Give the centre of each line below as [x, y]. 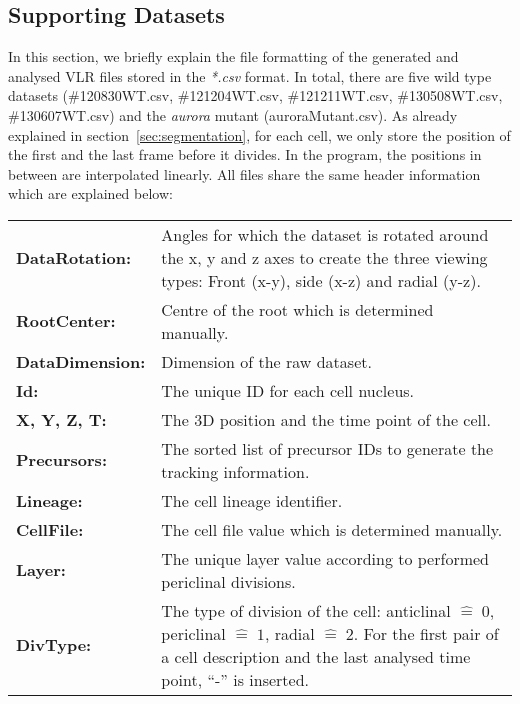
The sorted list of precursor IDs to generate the [327, 448]
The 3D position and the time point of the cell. [326, 419]
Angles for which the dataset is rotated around [325, 234]
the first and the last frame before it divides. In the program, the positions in [245, 154]
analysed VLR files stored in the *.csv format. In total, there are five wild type [250, 75]
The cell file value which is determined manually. [332, 529]
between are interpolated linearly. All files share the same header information [244, 173]
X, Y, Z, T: [61, 419]
